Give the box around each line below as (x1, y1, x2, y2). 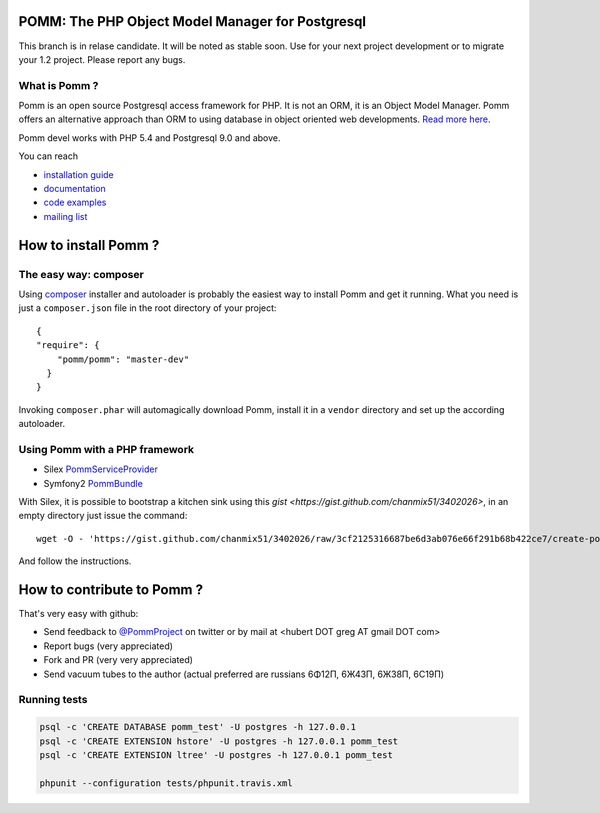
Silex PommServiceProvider (43, 463, 159, 475)
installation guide (43, 168, 114, 180)
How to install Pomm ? (18, 236, 160, 254)
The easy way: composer (18, 267, 144, 281)
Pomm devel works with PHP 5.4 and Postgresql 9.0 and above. (18, 131, 281, 144)
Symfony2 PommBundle (43, 477, 144, 489)
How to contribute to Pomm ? (18, 581, 204, 598)
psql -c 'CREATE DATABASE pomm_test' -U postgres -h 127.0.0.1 (39, 721, 357, 733)
